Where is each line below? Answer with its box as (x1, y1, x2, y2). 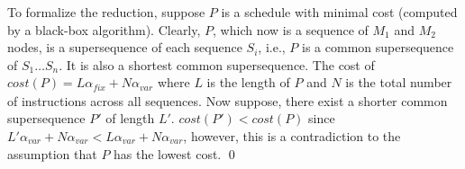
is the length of (206, 73, 290, 92)
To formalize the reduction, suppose (7, 3, 205, 21)
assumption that (7, 144, 97, 163)
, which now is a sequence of (213, 20, 369, 39)
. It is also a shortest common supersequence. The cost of (59, 55, 375, 74)
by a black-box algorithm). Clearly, (7, 20, 201, 39)
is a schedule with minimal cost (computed (221, 3, 458, 21)
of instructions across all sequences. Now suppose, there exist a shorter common (7, 91, 448, 110)
